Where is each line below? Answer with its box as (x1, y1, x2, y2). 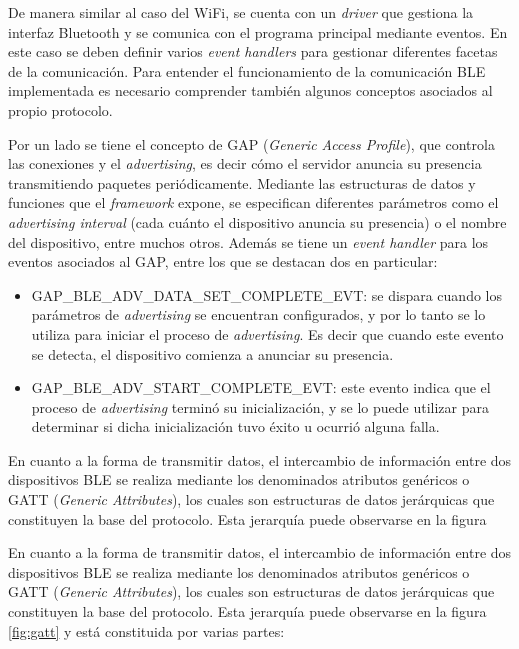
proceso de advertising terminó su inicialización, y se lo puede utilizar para (31, 396, 489, 417)
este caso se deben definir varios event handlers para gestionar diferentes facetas (8, 41, 498, 62)
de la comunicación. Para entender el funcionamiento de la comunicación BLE (8, 60, 486, 81)
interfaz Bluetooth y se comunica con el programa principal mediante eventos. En (8, 21, 508, 42)
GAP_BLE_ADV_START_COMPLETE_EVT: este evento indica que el (31, 377, 491, 398)
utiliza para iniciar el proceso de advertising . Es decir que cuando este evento (31, 323, 504, 344)
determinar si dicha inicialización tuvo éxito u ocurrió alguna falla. (31, 416, 440, 437)
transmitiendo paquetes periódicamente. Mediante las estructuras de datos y (8, 172, 476, 193)
